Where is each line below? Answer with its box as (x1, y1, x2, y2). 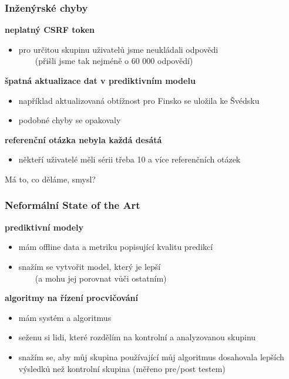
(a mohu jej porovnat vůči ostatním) (35, 272, 167, 284)
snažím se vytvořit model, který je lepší (18, 260, 161, 272)
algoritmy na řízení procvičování (5, 292, 138, 304)
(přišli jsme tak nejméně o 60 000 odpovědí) (35, 55, 193, 67)
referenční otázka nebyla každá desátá (5, 133, 162, 145)
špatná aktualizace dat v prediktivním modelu (5, 75, 196, 86)
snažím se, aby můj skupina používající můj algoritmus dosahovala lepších (18, 350, 284, 363)
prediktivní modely (5, 221, 84, 233)
